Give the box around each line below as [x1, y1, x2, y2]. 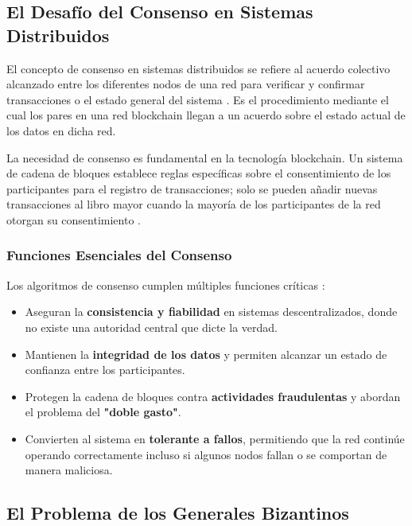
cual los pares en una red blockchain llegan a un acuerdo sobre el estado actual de [6, 107, 406, 123]
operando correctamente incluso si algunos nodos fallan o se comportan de [25, 446, 387, 462]
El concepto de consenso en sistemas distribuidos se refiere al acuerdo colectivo [6, 60, 391, 76]
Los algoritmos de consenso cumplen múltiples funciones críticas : [6, 276, 325, 293]
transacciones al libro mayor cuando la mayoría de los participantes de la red [6, 196, 381, 212]
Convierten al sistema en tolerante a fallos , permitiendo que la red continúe [25, 430, 405, 446]
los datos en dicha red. [6, 122, 116, 138]
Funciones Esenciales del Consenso [6, 245, 232, 265]
